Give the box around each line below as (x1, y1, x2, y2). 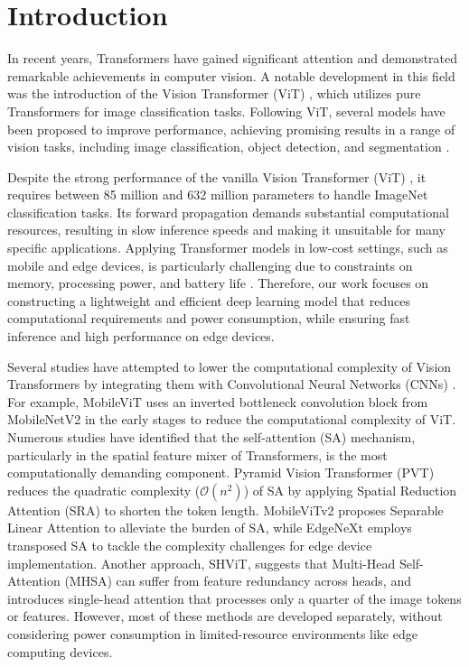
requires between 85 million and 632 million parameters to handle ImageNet (7, 185, 428, 204)
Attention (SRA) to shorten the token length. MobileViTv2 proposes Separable (7, 500, 444, 519)
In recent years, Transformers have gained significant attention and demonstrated (7, 49, 458, 68)
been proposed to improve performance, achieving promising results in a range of (7, 119, 455, 138)
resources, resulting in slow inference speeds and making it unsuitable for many (7, 220, 446, 239)
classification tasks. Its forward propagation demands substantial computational (7, 202, 449, 221)
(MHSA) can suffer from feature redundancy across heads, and (64, 571, 411, 590)
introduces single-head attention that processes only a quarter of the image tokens (7, 588, 462, 607)
